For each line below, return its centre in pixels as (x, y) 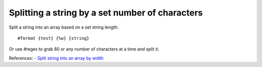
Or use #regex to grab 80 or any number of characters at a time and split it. (84, 49)
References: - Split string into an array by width (56, 58)
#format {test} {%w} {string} (54, 38)
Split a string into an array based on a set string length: (64, 27)
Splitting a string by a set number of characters (106, 13)
